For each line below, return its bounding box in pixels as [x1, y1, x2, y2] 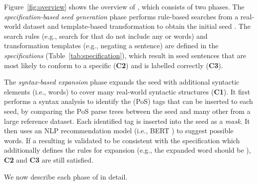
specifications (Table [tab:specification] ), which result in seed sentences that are [4, 50, 247, 60]
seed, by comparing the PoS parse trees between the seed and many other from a [4, 105, 251, 116]
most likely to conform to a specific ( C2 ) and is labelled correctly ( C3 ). [4, 60, 223, 70]
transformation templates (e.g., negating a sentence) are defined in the [4, 40, 219, 51]
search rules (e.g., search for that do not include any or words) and [4, 30, 208, 41]
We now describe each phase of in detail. [4, 171, 128, 182]
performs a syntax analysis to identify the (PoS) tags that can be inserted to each [4, 96, 253, 106]
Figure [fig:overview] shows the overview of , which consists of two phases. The [4, 1, 245, 11]
